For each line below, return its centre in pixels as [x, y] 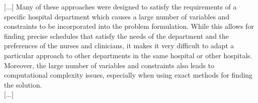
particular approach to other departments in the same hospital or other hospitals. [128, 55]
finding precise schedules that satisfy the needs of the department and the [117, 36]
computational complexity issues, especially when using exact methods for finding [128, 75]
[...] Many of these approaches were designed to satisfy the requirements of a [120, 6]
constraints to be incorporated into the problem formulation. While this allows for [129, 26]
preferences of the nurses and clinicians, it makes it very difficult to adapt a [119, 46]
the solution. [23, 84]
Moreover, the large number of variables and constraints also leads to [109, 65]
